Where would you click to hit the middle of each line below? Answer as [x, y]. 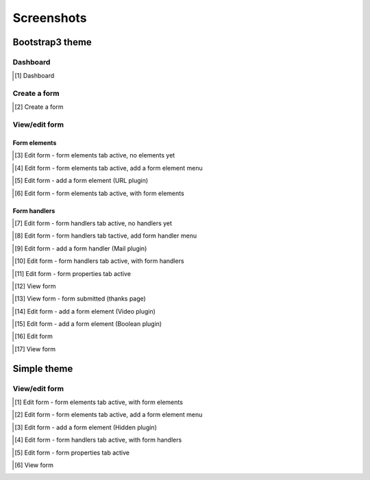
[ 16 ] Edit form [34, 336]
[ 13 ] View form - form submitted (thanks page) [81, 299]
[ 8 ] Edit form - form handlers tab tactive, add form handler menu [106, 236]
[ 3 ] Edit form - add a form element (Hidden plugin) [86, 427]
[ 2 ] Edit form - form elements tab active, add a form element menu [109, 415]
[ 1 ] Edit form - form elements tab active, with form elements [99, 402]
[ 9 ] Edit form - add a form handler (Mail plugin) [81, 248]
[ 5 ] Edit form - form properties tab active [72, 453]
